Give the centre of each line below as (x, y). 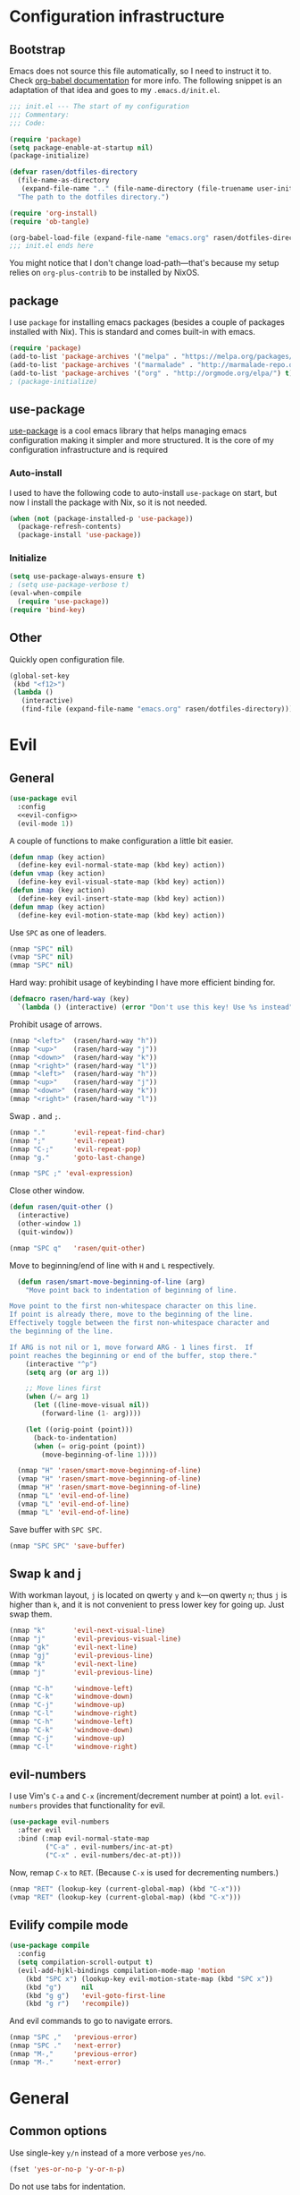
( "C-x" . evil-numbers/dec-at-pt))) (113, 1855)
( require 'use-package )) (63, 602)
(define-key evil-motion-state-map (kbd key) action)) (121, 915)
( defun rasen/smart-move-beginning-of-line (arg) (111, 1282)
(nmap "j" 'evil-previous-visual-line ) (95, 1639)
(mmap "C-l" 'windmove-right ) (74, 1747)
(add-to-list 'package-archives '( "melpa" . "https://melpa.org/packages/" (153, 356)
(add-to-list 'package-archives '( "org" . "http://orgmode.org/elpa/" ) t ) (151, 373)
